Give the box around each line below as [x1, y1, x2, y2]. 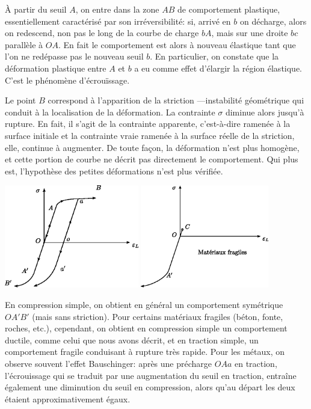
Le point [5, 94, 36, 106]
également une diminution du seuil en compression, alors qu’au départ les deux [5, 381, 295, 393]
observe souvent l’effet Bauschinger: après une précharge [5, 357, 212, 369]
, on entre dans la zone [75, 3, 159, 15]
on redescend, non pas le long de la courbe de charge [5, 26, 199, 39]
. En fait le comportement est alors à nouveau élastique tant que [58, 38, 296, 51]
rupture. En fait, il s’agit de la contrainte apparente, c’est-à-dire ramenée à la [5, 117, 291, 130]
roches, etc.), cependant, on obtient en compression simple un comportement [5, 322, 288, 334]
